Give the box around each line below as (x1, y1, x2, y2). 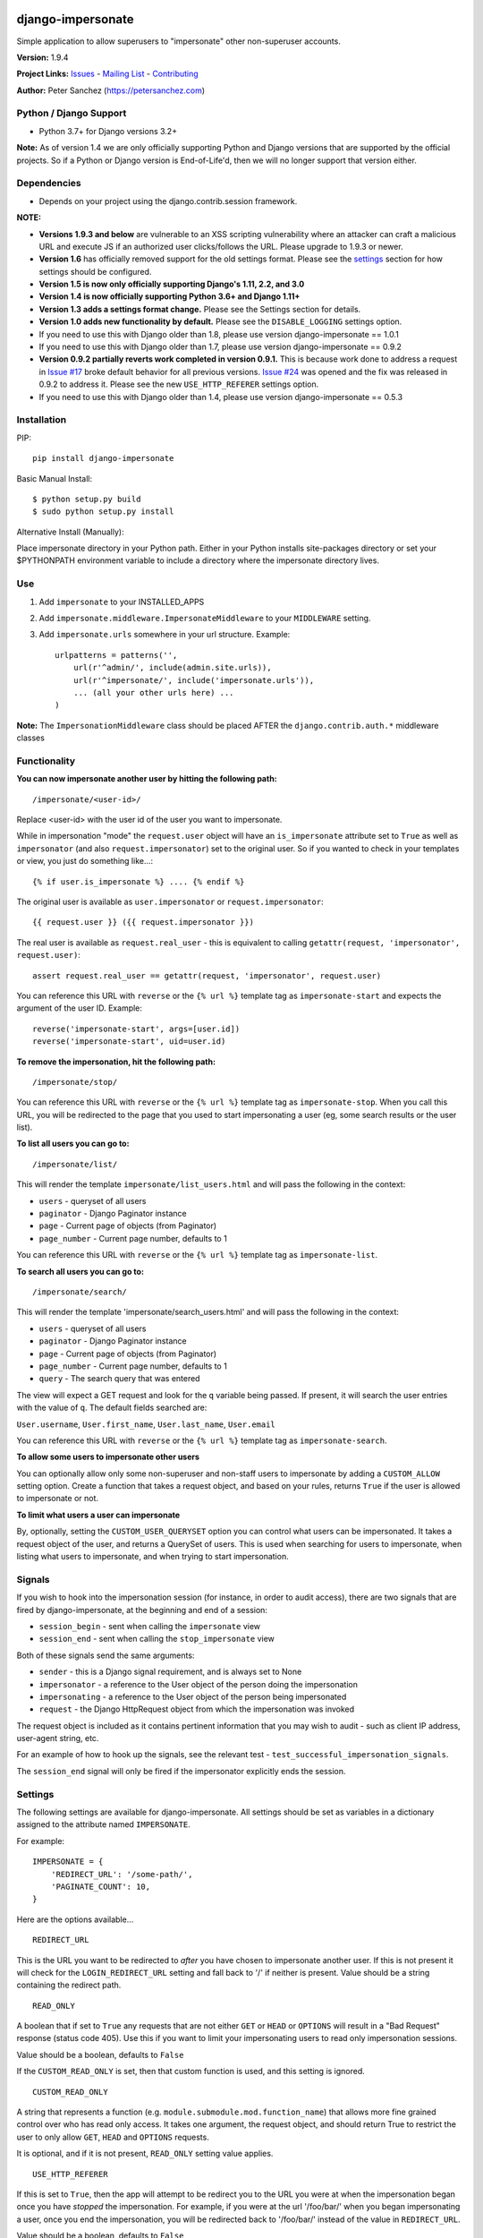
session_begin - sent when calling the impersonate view (38, 1620, 261, 1631)
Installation (16, 414, 67, 426)
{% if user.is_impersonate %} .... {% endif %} (32, 876, 245, 886)
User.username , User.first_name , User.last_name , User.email (16, 1419, 276, 1430)
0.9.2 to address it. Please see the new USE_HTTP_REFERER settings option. (38, 379, 319, 389)
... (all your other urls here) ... (72, 688, 234, 697)
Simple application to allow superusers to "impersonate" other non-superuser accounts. (16, 36, 342, 47)
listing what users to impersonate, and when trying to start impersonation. (16, 1551, 290, 1562)
